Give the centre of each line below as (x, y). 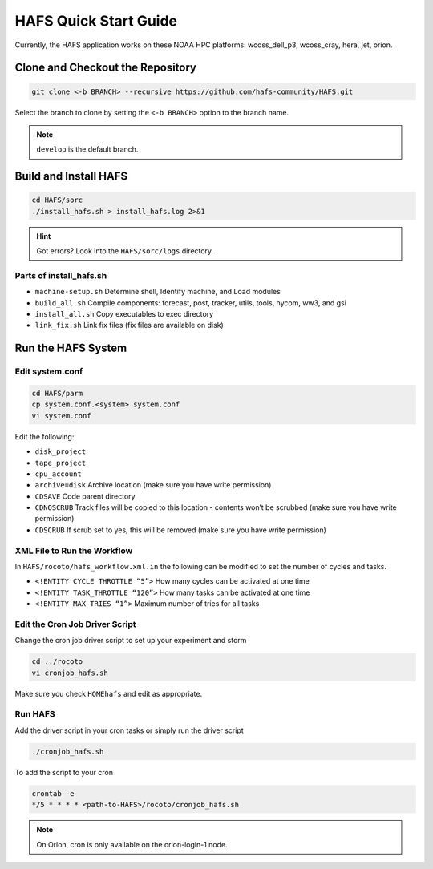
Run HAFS (35, 714)
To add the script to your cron (64, 772)
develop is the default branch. (87, 149)
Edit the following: (45, 436)
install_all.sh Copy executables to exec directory (124, 314)
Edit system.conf (49, 371)
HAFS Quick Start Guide (96, 21)
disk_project (61, 452)
